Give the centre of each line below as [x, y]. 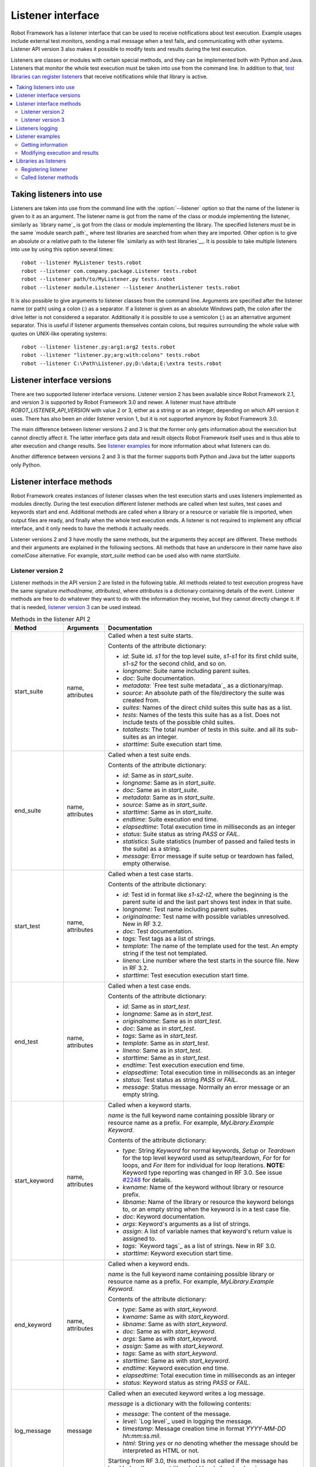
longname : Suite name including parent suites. [187, 671]
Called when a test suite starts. [150, 636]
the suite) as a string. [152, 849]
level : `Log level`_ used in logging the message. [188, 1421]
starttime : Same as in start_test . [166, 1058]
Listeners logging [37, 128]
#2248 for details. [147, 1180]
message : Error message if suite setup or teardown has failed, [208, 856]
